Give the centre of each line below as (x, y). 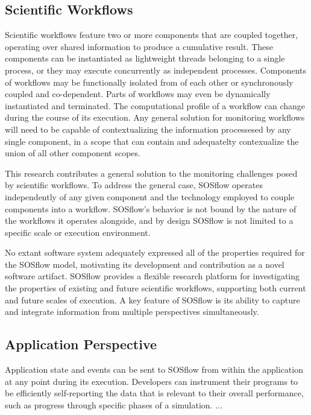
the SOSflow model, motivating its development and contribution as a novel (145, 264)
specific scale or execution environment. (78, 232)
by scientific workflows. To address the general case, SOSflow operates (134, 185)
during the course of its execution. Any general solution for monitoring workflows (155, 117)
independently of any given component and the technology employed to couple (150, 196)
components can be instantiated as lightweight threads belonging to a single (145, 58)
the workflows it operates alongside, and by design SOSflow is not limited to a (149, 220)
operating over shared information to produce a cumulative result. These (139, 46)
